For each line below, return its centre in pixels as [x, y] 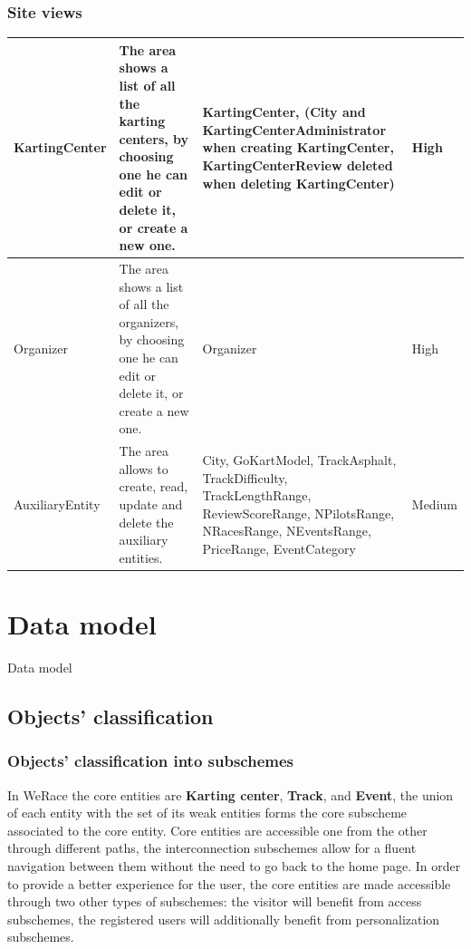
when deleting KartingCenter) [298, 183]
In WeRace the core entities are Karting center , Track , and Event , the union [231, 794]
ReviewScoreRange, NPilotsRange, [298, 513]
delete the [146, 522]
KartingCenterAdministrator [294, 129]
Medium [434, 504]
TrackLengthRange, [257, 495]
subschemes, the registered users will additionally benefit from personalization [224, 919]
